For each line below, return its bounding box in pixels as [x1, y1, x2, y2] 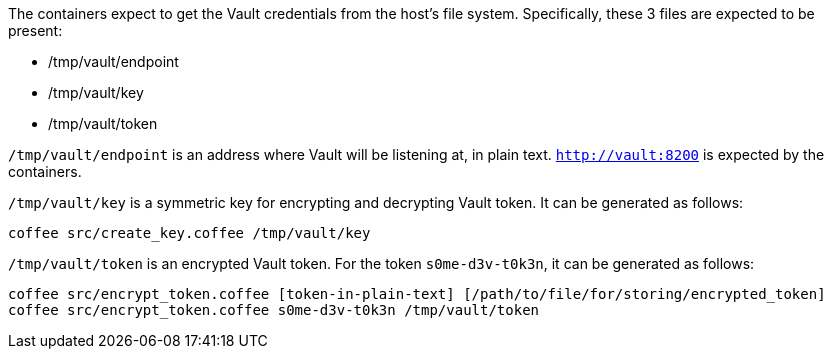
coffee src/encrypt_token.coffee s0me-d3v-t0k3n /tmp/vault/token [8, 302, 540, 318]
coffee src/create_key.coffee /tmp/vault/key [8, 225, 371, 241]
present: [8, 22, 63, 39]
